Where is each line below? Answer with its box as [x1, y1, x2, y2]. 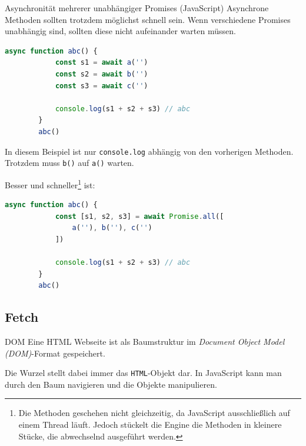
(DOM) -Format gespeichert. [5, 347, 105, 359]
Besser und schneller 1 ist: [5, 177, 95, 191]
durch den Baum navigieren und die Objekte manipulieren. [5, 378, 217, 390]
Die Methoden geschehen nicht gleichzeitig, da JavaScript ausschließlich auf [18, 407, 290, 419]
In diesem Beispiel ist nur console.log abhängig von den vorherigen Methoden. [5, 145, 294, 157]
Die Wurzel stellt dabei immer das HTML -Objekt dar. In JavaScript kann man [5, 367, 282, 379]
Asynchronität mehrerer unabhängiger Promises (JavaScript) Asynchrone [5, 2, 269, 14]
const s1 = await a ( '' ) [55, 58, 148, 67]
